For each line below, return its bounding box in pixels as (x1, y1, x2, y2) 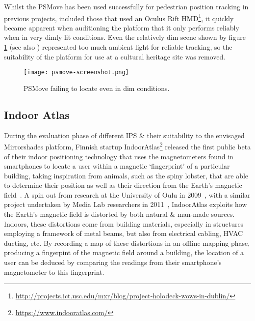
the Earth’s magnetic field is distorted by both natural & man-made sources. (4, 209, 235, 219)
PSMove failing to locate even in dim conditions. (24, 83, 170, 93)
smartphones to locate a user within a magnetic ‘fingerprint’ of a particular (4, 161, 230, 171)
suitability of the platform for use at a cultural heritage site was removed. (4, 51, 226, 61)
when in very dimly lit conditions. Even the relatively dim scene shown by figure (4, 32, 246, 42)
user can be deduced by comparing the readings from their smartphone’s (4, 257, 222, 267)
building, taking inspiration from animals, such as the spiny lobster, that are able (4, 170, 249, 180)
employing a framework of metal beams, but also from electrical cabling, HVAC (4, 228, 243, 238)
